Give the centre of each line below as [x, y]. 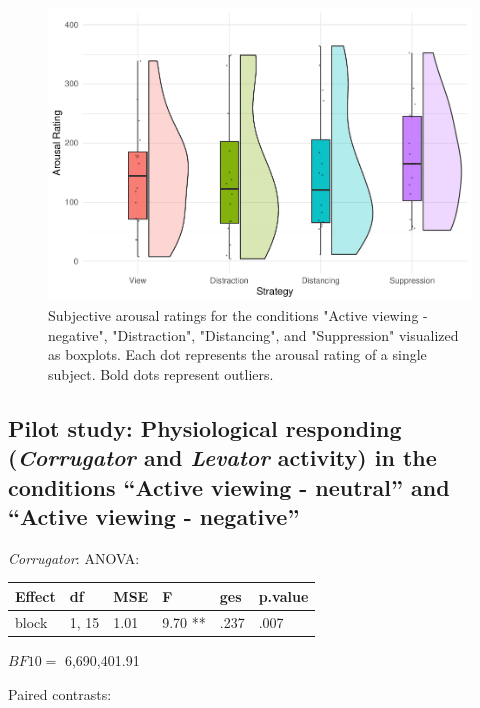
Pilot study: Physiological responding [205, 427]
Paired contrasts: [60, 693]
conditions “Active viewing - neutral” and [229, 486]
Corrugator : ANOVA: [74, 557]
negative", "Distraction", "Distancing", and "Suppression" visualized [253, 334]
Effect [35, 595]
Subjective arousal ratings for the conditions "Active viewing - [238, 315]
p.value [283, 595]
